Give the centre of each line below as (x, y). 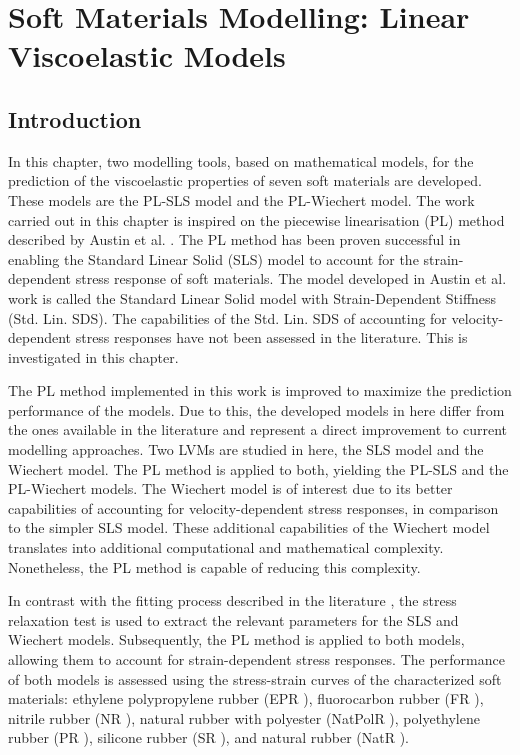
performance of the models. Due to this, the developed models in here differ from (256, 409)
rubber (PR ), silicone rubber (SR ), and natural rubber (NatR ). (209, 737)
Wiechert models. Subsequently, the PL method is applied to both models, (236, 639)
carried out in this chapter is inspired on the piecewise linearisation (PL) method (256, 219)
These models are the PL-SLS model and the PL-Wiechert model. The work (241, 199)
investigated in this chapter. (93, 356)
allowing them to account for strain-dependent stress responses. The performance (256, 659)
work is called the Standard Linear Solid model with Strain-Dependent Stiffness (252, 297)
